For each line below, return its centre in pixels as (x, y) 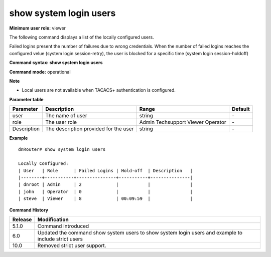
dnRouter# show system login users (62, 150)
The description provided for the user (90, 129)
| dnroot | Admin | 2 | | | (106, 185)
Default (241, 109)
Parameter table (26, 99)
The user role (61, 122)
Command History (29, 210)
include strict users (60, 239)
